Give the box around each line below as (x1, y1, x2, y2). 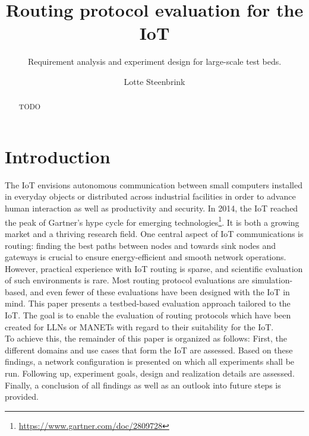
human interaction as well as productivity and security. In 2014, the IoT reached (5, 202, 298, 214)
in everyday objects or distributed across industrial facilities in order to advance (5, 190, 296, 203)
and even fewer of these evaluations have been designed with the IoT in (30, 285, 290, 298)
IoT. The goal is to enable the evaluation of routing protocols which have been (5, 309, 291, 321)
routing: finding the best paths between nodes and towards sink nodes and (5, 239, 276, 251)
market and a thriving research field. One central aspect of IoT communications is (5, 227, 304, 239)
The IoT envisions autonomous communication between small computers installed (5, 178, 302, 191)
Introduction (5, 144, 111, 168)
